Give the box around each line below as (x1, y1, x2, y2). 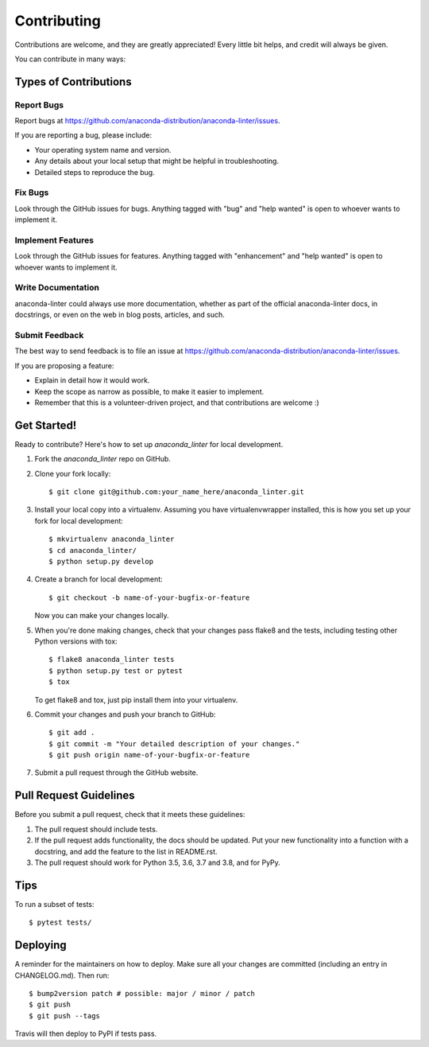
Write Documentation (14, 282, 99, 294)
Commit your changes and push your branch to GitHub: (34, 709, 216, 719)
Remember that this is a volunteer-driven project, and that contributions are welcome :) (34, 398, 319, 407)
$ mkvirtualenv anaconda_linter (48, 535, 175, 544)
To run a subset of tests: (14, 899, 95, 909)
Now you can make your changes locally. (34, 611, 169, 621)
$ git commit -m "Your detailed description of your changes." (48, 739, 300, 748)
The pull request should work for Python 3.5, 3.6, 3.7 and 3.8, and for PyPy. (34, 858, 281, 867)
